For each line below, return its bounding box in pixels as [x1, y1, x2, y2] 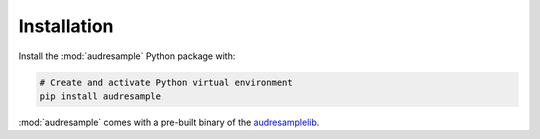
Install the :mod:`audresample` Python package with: [18, 50, 236, 62]
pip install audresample [39, 90, 162, 102]
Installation [18, 15, 114, 37]
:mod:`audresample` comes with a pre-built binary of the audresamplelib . [18, 116, 320, 128]
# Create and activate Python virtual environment [39, 76, 294, 88]
